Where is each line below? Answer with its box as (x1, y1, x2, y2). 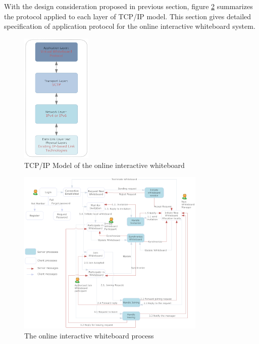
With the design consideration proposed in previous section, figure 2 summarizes (4, 1, 253, 11)
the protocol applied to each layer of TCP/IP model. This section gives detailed (4, 11, 251, 21)
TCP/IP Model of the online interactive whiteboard (24, 159, 185, 170)
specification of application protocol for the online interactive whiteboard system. (4, 21, 255, 31)
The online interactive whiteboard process (24, 330, 154, 340)
